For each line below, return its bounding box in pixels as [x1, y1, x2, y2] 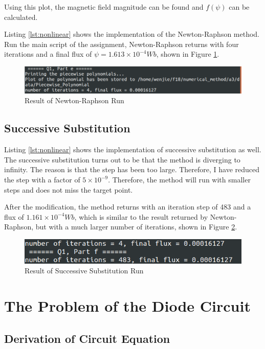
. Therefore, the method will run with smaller [108, 174, 251, 185]
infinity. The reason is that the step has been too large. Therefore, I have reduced [4, 164, 260, 175]
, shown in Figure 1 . [156, 49, 219, 59]
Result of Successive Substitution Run [25, 265, 144, 276]
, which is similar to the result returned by [74, 211, 208, 222]
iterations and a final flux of [4, 49, 92, 59]
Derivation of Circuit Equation [4, 330, 170, 346]
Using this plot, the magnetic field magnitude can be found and [4, 2, 204, 12]
